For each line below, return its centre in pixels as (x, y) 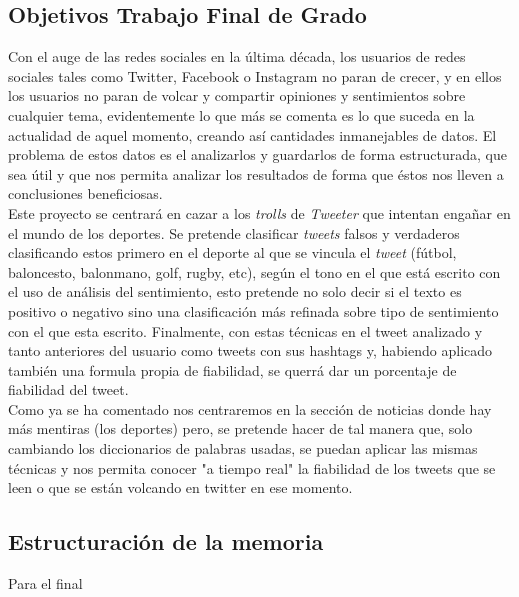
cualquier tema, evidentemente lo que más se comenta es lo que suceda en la (241, 114)
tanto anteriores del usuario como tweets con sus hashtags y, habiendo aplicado (250, 350)
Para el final (45, 583)
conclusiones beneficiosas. (85, 193)
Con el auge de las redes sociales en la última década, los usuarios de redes (237, 56)
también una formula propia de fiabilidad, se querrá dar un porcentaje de (232, 369)
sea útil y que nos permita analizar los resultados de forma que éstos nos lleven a (256, 173)
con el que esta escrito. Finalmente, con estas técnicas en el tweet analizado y (245, 330)
